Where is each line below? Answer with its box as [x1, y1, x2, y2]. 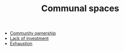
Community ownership [9, 30, 56, 36]
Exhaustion [9, 41, 33, 47]
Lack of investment [9, 35, 49, 41]
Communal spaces [41, 3, 120, 14]
